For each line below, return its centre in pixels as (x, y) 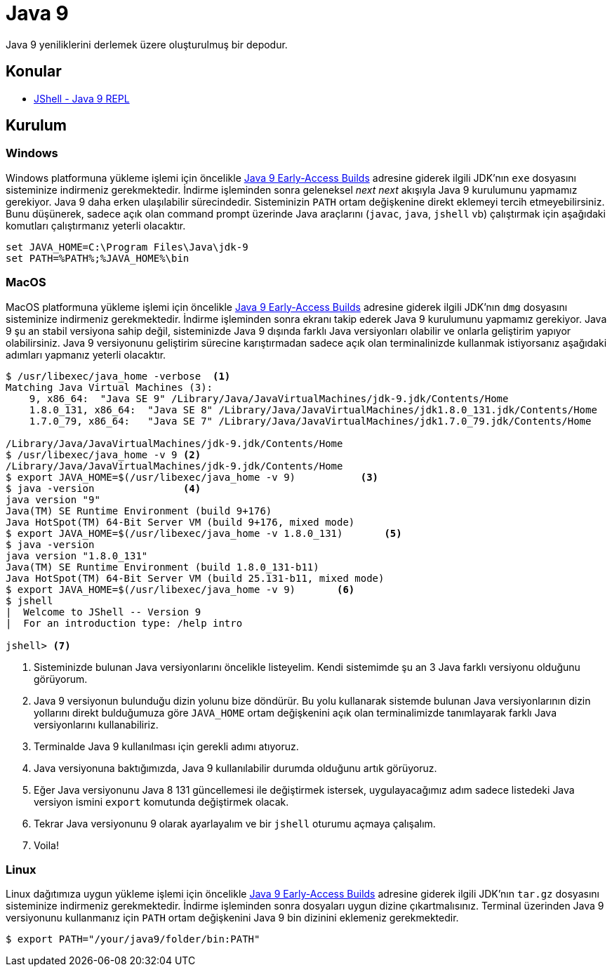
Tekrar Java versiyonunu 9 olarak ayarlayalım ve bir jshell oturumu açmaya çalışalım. (235, 823)
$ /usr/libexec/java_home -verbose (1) (118, 376)
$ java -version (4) (104, 488)
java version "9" (53, 499)
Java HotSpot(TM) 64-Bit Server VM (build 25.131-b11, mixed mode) (195, 578)
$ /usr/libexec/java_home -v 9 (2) (104, 454)
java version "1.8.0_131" (77, 555)
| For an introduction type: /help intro (124, 623)
